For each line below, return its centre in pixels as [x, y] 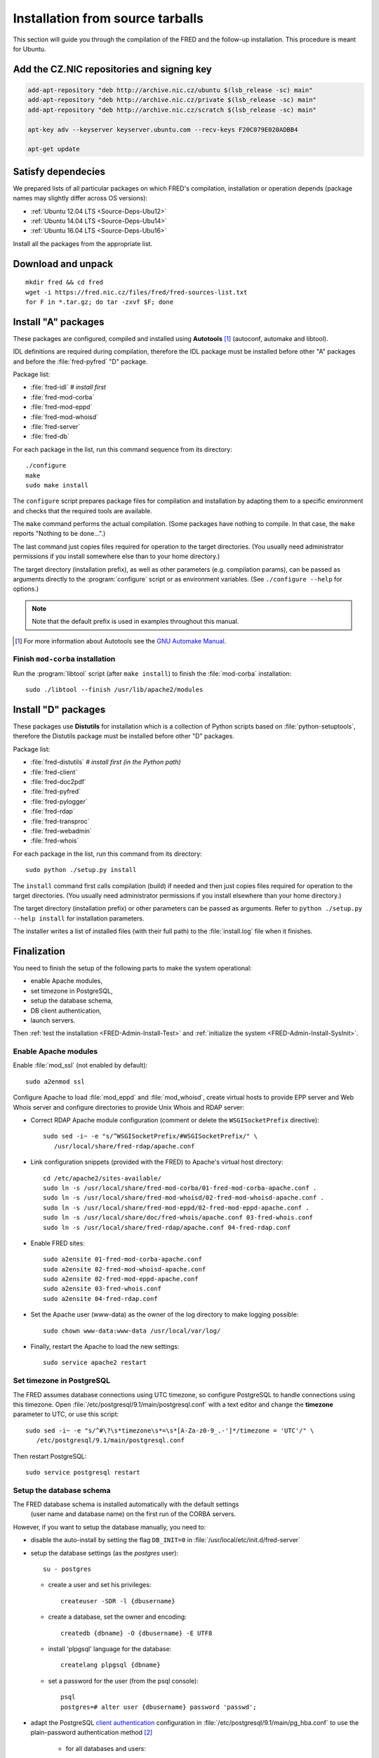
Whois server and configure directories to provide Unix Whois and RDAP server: [129, 1107]
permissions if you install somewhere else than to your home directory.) [117, 556]
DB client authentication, [66, 1010]
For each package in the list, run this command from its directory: [108, 854]
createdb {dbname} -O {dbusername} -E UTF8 [137, 1633]
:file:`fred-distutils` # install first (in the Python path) [106, 762]
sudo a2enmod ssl [55, 1082]
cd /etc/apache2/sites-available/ [102, 1178]
